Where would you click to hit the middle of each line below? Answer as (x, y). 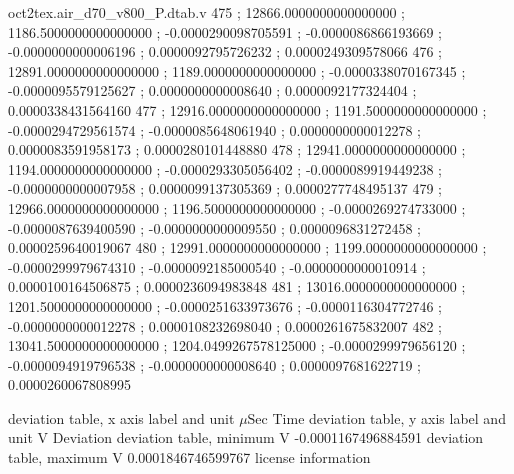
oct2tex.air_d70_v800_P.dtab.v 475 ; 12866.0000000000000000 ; (206, 12)
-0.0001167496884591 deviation (389, 437)
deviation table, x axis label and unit (121, 417)
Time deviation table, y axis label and (389, 417)
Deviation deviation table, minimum (163, 437)
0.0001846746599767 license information (249, 457)
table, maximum (58, 457)
